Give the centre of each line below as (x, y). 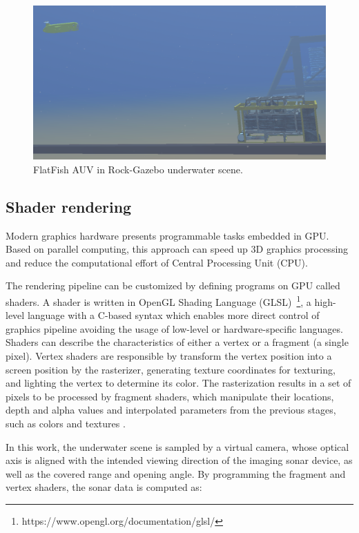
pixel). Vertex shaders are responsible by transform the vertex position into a (169, 355)
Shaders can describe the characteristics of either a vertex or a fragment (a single (177, 342)
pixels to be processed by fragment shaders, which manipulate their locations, (170, 396)
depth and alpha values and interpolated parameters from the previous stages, (171, 410)
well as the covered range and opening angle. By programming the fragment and (176, 473)
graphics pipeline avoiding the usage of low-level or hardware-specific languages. (174, 328)
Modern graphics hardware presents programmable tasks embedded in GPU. (167, 235)
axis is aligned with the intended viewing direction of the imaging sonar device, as (179, 460)
